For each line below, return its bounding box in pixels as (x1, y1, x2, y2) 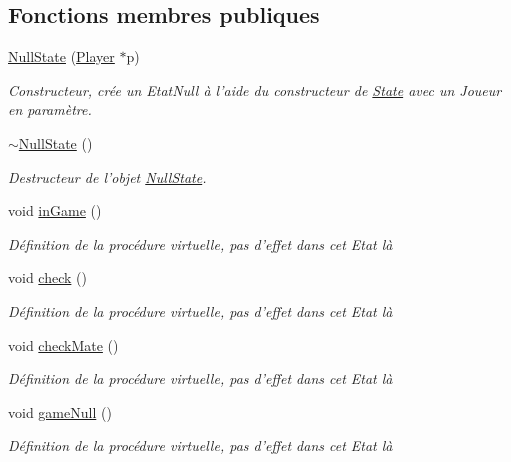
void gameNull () (8, 401, 112, 422)
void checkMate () (8, 334, 119, 355)
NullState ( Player (8, 46, 115, 67)
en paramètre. (8, 99, 92, 120)
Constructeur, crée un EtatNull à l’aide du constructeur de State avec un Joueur (8, 79, 502, 100)
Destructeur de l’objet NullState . (8, 166, 207, 187)
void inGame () (8, 200, 102, 221)
